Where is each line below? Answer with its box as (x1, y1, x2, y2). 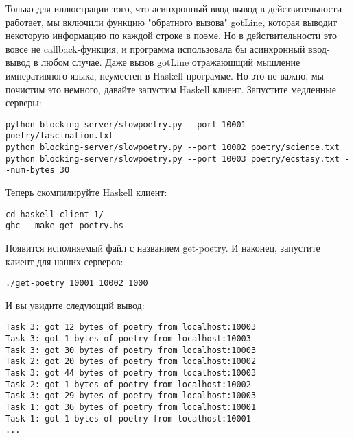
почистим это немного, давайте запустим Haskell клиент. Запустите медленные (5, 82, 336, 96)
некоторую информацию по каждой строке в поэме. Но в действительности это (5, 28, 337, 42)
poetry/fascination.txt (5, 131, 114, 141)
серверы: (5, 95, 42, 110)
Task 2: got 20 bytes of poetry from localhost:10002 (5, 356, 257, 367)
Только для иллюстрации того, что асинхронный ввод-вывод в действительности (5, 1, 342, 15)
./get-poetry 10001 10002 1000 (5, 278, 148, 289)
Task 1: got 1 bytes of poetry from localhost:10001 (5, 413, 251, 424)
